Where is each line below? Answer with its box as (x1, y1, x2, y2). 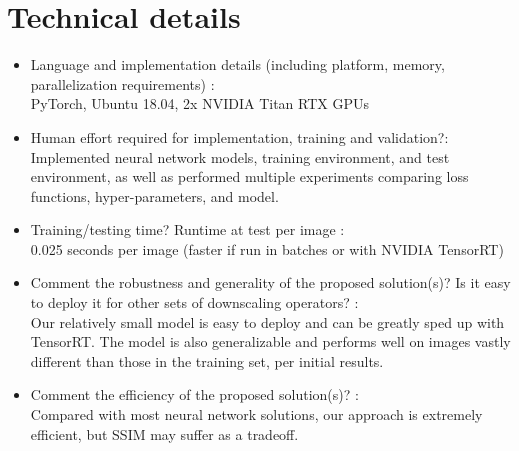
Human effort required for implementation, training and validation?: (30, 126, 449, 147)
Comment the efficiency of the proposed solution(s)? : (30, 384, 359, 405)
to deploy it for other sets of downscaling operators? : (30, 292, 359, 313)
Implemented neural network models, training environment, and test (30, 146, 450, 167)
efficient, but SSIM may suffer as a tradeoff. (30, 423, 299, 444)
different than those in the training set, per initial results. (30, 350, 384, 371)
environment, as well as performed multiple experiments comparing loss (30, 166, 469, 187)
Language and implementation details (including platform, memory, (30, 54, 445, 75)
